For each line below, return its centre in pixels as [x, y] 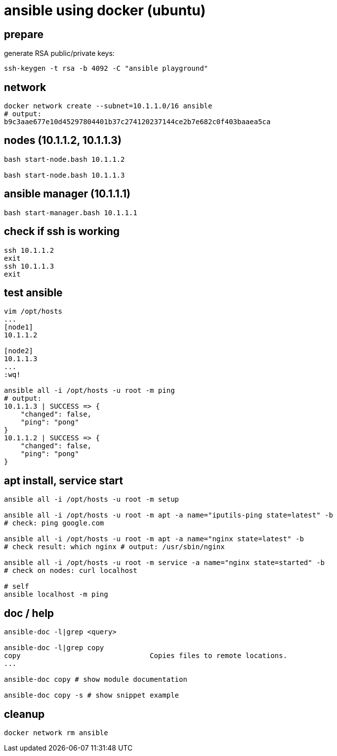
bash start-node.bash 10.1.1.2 [64, 159]
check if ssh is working [62, 232]
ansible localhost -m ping [56, 594]
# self [17, 587]
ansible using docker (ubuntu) [105, 10]
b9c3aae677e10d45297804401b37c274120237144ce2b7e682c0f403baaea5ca [137, 122]
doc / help [29, 613]
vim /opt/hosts [33, 311]
